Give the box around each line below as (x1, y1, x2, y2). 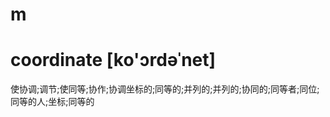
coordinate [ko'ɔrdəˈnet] (10, 49, 217, 72)
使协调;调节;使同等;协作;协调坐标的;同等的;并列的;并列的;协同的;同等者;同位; (10, 83, 320, 95)
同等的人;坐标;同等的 (10, 96, 95, 108)
